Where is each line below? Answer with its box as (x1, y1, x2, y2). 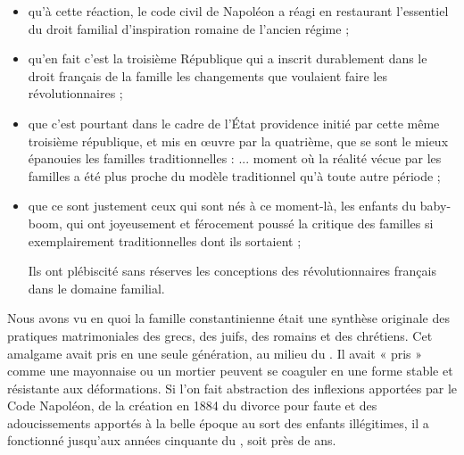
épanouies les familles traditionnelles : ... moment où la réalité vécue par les (28, 149, 442, 168)
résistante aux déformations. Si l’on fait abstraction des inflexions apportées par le (7, 378, 457, 397)
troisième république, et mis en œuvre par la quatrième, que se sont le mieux (28, 131, 449, 150)
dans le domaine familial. (28, 278, 165, 297)
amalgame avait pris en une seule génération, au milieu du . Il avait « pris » (7, 343, 423, 362)
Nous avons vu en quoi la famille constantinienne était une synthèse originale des (7, 309, 450, 327)
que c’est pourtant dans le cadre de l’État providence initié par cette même (28, 113, 440, 132)
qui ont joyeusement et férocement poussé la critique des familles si (66, 213, 434, 232)
